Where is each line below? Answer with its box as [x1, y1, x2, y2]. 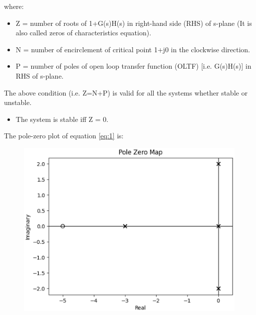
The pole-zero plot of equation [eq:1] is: [4, 130, 124, 141]
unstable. [4, 97, 32, 107]
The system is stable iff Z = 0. [15, 113, 108, 124]
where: [4, 1, 24, 11]
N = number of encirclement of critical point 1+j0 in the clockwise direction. [15, 44, 250, 54]
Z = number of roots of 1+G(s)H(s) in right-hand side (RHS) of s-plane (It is [15, 17, 252, 28]
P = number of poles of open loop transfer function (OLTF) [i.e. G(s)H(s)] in [15, 61, 252, 71]
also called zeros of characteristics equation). [15, 27, 152, 38]
